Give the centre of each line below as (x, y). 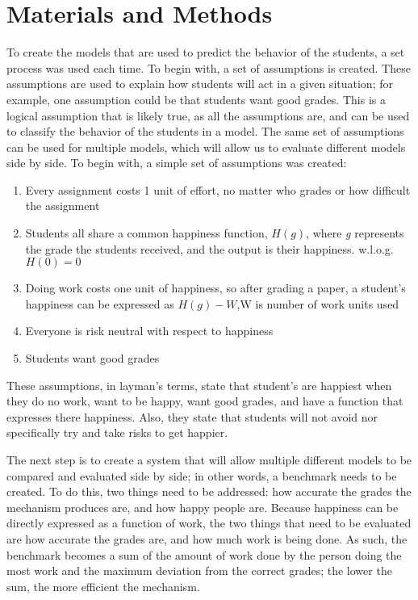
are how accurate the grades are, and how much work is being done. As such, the (207, 538)
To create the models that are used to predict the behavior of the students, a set (206, 52)
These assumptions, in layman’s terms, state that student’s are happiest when (199, 385)
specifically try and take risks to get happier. (117, 432)
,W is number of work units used (318, 303)
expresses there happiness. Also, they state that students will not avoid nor (192, 416)
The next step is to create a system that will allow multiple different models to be (209, 459)
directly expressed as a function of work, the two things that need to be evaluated (209, 523)
